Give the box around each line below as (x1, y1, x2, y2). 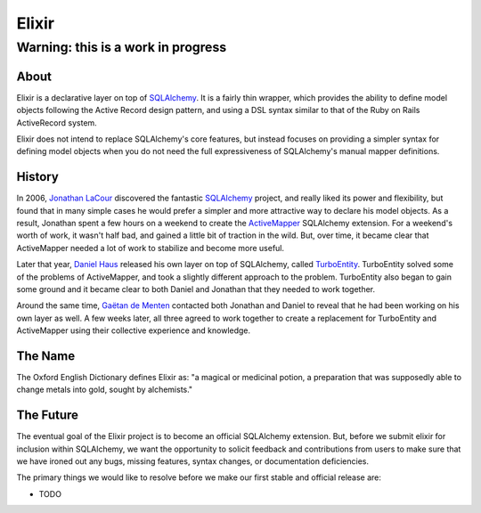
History (16, 169, 60, 184)
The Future (16, 408, 79, 423)
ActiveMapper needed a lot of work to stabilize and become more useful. (16, 242, 285, 253)
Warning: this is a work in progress (16, 39, 227, 55)
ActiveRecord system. (16, 117, 97, 128)
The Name (16, 348, 76, 363)
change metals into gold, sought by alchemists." (16, 384, 193, 395)
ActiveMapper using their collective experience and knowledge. (16, 325, 251, 336)
